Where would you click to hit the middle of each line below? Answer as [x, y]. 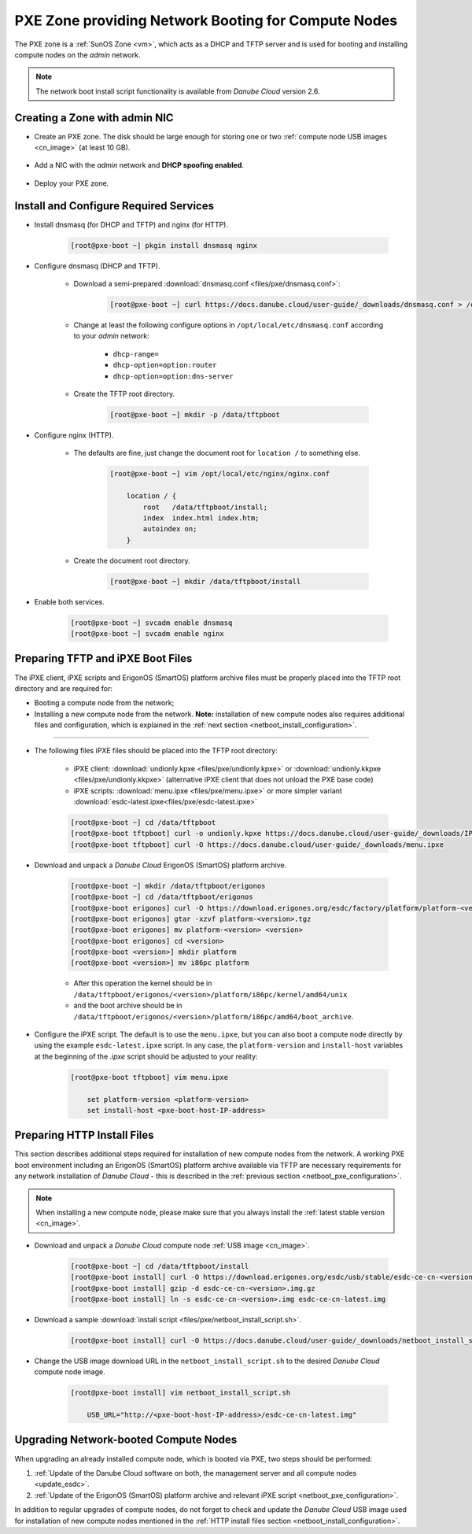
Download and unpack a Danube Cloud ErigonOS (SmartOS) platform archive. [160, 865]
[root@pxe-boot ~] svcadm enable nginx [147, 634]
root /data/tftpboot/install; [205, 507]
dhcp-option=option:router [165, 365]
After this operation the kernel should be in [143, 983]
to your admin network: [111, 336]
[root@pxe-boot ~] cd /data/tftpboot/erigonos [162, 897]
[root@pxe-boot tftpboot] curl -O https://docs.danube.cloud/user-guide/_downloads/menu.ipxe [257, 845]
